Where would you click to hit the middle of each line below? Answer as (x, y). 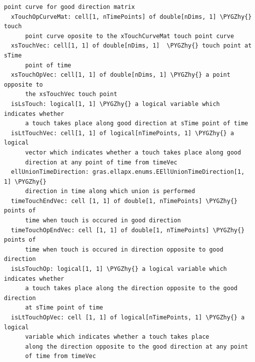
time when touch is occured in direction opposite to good (124, 249)
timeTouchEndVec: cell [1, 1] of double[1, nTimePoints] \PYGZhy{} (124, 201)
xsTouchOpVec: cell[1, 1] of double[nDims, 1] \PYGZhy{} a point (121, 75)
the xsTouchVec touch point (71, 94)
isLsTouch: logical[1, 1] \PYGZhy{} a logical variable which (115, 104)
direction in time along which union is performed (110, 191)
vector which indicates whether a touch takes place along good (133, 152)
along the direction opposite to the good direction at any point (136, 346)
